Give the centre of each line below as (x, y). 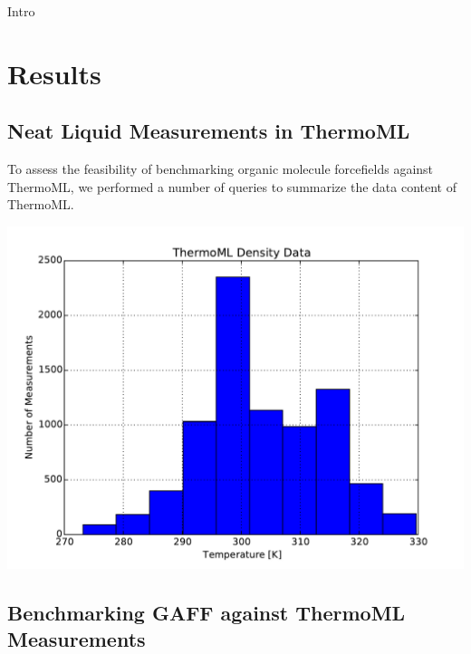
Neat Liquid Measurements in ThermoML (209, 131)
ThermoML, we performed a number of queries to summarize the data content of (232, 186)
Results (54, 73)
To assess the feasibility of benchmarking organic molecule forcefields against (221, 169)
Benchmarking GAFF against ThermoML (207, 612)
